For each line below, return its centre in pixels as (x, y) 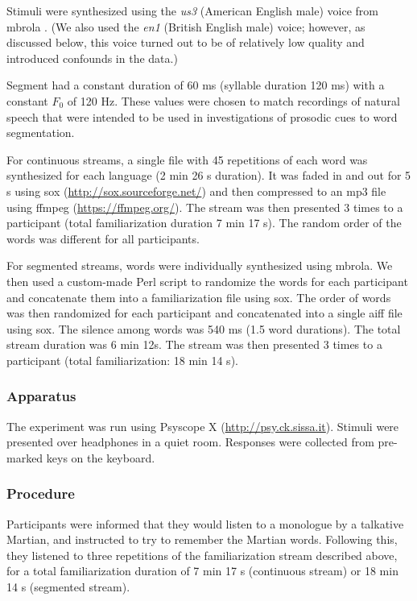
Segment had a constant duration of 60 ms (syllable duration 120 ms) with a (196, 85)
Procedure (41, 493)
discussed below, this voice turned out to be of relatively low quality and (186, 42)
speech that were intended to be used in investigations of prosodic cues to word (202, 116)
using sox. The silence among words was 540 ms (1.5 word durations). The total (204, 328)
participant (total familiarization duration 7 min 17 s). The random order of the (204, 223)
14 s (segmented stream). (68, 587)
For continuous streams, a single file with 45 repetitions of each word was (187, 159)
